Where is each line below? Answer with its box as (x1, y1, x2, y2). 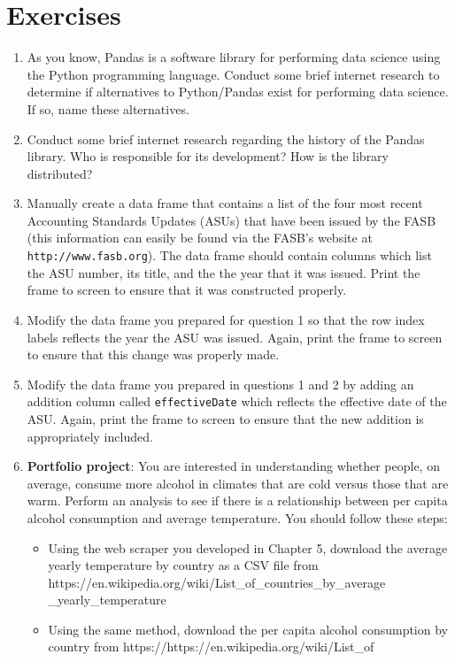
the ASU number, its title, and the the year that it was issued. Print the (27, 263, 420, 281)
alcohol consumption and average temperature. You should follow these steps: (27, 508, 448, 527)
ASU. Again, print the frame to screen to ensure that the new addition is (27, 409, 424, 427)
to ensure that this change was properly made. (27, 345, 280, 364)
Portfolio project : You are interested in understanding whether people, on (27, 457, 440, 475)
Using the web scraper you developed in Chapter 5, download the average (48, 538, 448, 557)
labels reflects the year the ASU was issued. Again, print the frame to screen (27, 327, 443, 346)
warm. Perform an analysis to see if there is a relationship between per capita (27, 491, 448, 510)
